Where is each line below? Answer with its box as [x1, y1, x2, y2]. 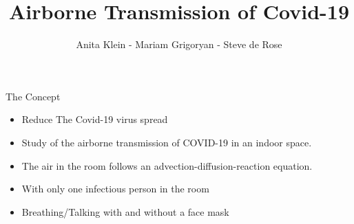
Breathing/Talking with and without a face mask [21, 204, 229, 219]
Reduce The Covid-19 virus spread [21, 112, 168, 126]
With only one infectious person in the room [21, 181, 209, 196]
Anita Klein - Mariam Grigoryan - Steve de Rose [76, 37, 282, 52]
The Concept [6, 89, 61, 103]
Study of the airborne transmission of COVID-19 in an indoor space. [21, 135, 312, 149]
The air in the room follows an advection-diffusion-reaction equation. [21, 158, 313, 172]
